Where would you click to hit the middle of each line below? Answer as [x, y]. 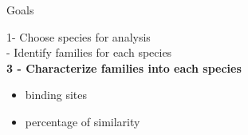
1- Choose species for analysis [79, 36]
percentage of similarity [83, 121]
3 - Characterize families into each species [124, 67]
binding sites [56, 95]
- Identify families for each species [89, 52]
